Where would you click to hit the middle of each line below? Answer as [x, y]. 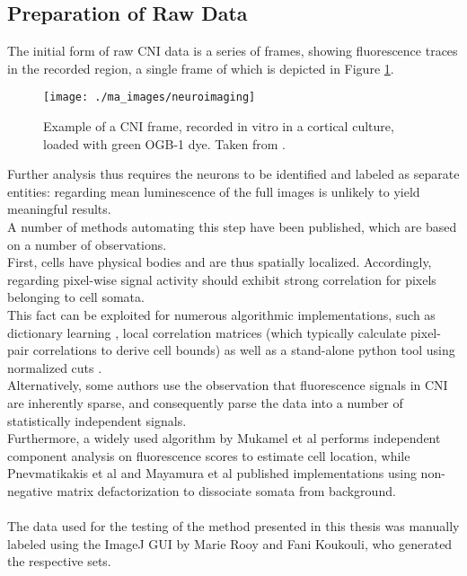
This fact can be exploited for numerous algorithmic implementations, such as [221, 314]
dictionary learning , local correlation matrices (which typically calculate [207, 332]
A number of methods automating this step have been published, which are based [232, 227]
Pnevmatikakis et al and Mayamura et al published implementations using [212, 473]
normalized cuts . [55, 367]
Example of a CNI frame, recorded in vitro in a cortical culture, [219, 126]
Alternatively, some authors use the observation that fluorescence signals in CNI [228, 385]
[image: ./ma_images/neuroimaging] [150, 97]
